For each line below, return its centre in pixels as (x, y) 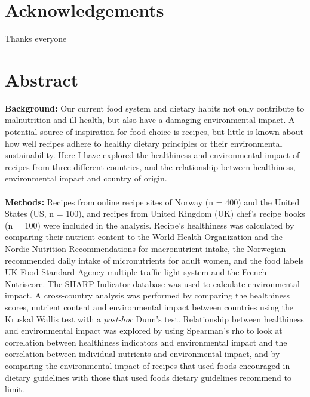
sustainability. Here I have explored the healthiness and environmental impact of (152, 155)
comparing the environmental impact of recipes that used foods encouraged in (148, 365)
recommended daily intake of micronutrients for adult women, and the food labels (154, 260)
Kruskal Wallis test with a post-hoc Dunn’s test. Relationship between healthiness (154, 318)
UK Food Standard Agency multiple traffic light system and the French (136, 272)
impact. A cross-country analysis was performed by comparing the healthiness (148, 295)
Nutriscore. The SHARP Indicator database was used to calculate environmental (152, 283)
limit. (15, 389)
